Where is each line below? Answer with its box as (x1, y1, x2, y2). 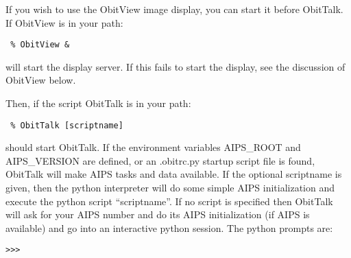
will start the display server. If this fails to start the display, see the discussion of (5, 59, 346, 73)
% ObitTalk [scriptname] (10, 120, 123, 130)
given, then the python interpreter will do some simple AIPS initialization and (5, 180, 335, 195)
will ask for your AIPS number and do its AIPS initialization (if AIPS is (5, 207, 310, 222)
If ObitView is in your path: (5, 15, 123, 30)
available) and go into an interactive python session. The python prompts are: (5, 220, 333, 235)
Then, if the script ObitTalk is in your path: (5, 96, 191, 110)
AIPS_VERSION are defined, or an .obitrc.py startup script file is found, (5, 153, 315, 167)
